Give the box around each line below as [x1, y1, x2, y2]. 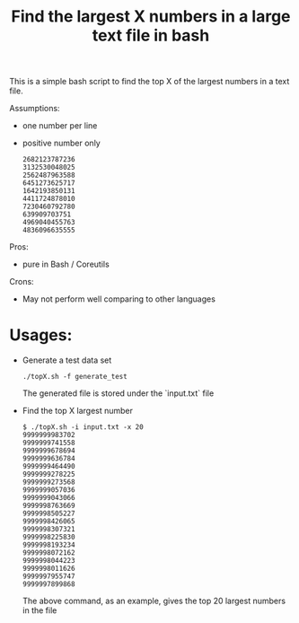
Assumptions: [9, 103, 60, 114]
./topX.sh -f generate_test [22, 373, 128, 382]
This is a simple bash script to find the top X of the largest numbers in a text [9, 76, 290, 87]
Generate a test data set [22, 355, 112, 365]
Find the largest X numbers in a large [11, 6, 291, 27]
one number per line [22, 120, 98, 131]
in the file [22, 605, 57, 616]
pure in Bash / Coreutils [22, 259, 110, 270]
